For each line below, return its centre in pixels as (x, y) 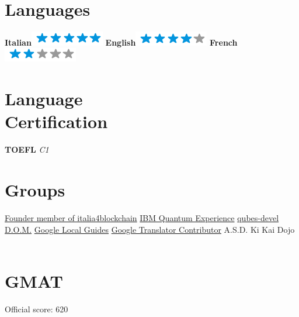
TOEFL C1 (27, 149)
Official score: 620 (36, 309)
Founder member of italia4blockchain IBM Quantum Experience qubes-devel (142, 217)
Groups (35, 189)
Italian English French (121, 42)
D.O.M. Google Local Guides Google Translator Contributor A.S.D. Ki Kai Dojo (150, 229)
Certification (56, 121)
